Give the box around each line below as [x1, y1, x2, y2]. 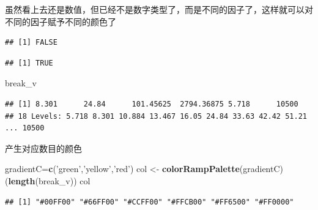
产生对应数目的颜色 [5, 141, 82, 154]
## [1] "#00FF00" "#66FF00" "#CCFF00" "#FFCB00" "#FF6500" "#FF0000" [5, 197, 294, 206]
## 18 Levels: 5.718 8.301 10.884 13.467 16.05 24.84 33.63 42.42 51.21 [5, 111, 307, 121]
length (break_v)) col [8, 174, 91, 187]
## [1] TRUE [5, 58, 53, 67]
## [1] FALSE [5, 38, 57, 47]
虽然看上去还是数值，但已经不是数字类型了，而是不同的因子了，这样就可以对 [5, 3, 313, 15]
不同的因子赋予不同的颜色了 [5, 15, 116, 28]
